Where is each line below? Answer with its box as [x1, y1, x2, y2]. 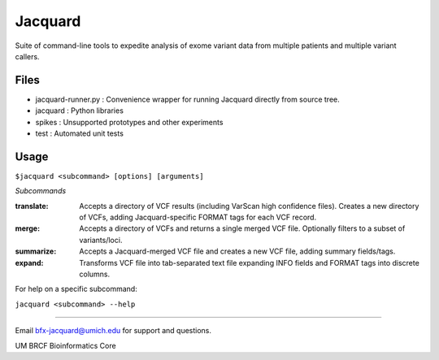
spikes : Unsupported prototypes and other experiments [35, 117, 224, 127]
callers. [15, 51, 40, 61]
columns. [79, 269, 111, 280]
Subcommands [15, 186, 67, 196]
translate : [15, 201, 49, 210]
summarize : [15, 246, 57, 256]
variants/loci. [79, 235, 123, 245]
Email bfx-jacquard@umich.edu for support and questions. [15, 326, 211, 336]
